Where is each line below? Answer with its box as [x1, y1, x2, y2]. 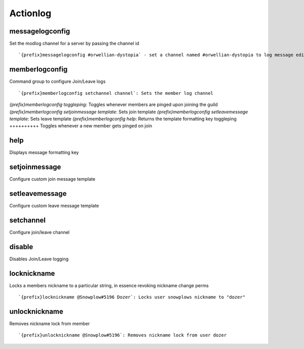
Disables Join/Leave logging [9, 256, 69, 262]
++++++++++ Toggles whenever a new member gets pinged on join [9, 123, 153, 129]
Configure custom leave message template [9, 203, 99, 209]
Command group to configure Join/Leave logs [9, 79, 106, 85]
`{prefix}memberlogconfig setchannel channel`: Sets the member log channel [18, 90, 214, 96]
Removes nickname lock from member [9, 321, 90, 327]
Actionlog [9, 8, 52, 19]
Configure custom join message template [9, 176, 96, 182]
